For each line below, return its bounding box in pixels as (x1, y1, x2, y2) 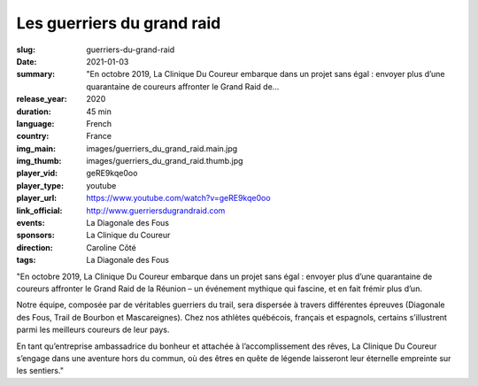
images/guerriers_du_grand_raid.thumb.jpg (86, 156, 243, 166)
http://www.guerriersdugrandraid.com (86, 205, 226, 216)
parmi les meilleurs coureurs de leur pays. (16, 324, 170, 336)
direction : (16, 242, 53, 252)
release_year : (16, 94, 68, 104)
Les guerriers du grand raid (16, 13, 221, 33)
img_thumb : (16, 156, 62, 166)
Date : (16, 56, 37, 66)
